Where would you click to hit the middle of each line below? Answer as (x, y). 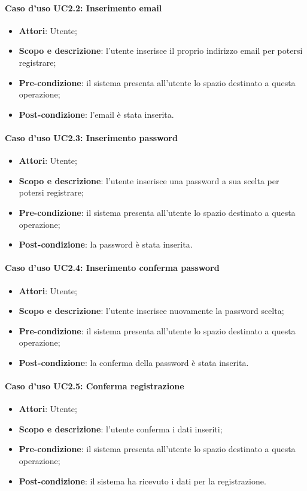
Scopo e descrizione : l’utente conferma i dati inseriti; (121, 429)
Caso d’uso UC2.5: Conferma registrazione (95, 386)
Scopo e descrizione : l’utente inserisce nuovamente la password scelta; (151, 311)
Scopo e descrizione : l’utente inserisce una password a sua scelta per (149, 180)
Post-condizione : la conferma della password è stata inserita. (134, 362)
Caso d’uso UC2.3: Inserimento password (91, 137)
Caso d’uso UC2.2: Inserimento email (83, 7)
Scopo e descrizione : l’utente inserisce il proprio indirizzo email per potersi (161, 51)
